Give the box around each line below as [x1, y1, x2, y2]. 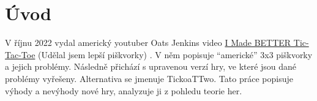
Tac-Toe [5, 48, 35, 61]
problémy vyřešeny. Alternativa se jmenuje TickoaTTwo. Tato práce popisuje [5, 72, 293, 84]
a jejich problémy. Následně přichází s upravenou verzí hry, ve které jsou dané [5, 60, 297, 73]
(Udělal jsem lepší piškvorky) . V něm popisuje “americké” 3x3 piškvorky [38, 48, 313, 61]
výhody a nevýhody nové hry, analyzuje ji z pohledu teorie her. [5, 84, 242, 97]
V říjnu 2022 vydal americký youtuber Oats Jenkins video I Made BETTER [5, 36, 291, 49]
